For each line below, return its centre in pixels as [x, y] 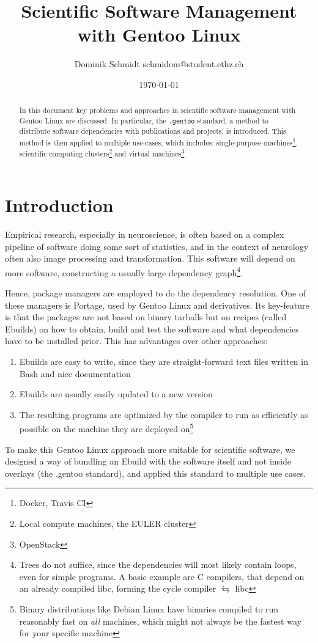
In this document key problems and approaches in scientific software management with [157, 110]
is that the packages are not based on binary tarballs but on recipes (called [146, 317]
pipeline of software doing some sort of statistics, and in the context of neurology [157, 246]
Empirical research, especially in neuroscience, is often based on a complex [145, 234]
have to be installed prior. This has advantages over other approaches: [136, 341]
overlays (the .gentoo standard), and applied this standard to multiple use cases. [156, 473]
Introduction [59, 205]
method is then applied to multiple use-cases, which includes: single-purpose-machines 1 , [158, 141]
